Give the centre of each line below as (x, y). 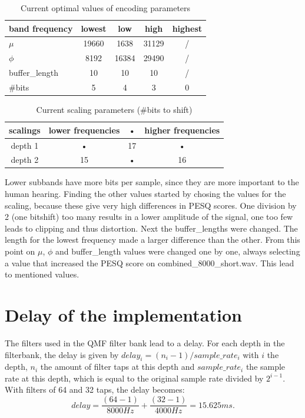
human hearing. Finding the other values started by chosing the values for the (145, 194)
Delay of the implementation (123, 314)
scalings (25, 130)
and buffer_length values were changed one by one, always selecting (178, 251)
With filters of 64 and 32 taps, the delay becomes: (95, 389)
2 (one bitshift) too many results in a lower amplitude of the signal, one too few (149, 217)
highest (187, 28)
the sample (266, 367)
